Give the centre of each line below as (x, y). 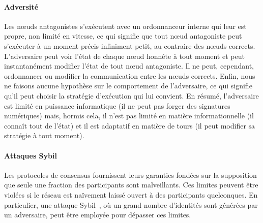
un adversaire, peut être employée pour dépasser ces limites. (98, 215)
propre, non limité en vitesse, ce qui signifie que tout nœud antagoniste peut (123, 36)
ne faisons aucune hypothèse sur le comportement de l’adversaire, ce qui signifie (128, 86)
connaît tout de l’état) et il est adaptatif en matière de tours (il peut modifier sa (130, 125)
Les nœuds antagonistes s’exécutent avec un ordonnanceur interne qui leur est (125, 26)
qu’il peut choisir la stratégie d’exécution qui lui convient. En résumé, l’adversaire (131, 95)
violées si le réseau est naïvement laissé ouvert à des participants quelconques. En (131, 194)
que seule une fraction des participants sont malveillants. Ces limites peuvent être (131, 185)
